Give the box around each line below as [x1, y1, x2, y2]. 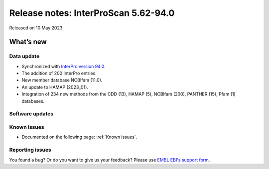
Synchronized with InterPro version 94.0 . [21, 63, 106, 69]
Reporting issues [9, 147, 52, 154]
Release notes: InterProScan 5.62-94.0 [9, 7, 175, 18]
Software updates [9, 110, 54, 117]
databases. [21, 98, 45, 104]
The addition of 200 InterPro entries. [21, 70, 97, 77]
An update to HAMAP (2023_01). [21, 84, 88, 90]
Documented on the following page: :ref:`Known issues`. [21, 134, 137, 140]
